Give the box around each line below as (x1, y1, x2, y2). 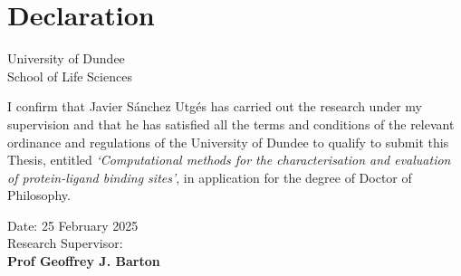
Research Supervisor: (7, 233, 123, 252)
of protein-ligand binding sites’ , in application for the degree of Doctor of (7, 167, 412, 186)
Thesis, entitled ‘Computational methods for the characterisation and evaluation (7, 150, 451, 169)
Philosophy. (7, 186, 71, 205)
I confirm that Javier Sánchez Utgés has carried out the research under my (7, 97, 422, 116)
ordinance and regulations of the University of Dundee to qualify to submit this (7, 132, 449, 151)
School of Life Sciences (7, 66, 132, 85)
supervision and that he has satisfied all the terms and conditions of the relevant (7, 114, 455, 133)
